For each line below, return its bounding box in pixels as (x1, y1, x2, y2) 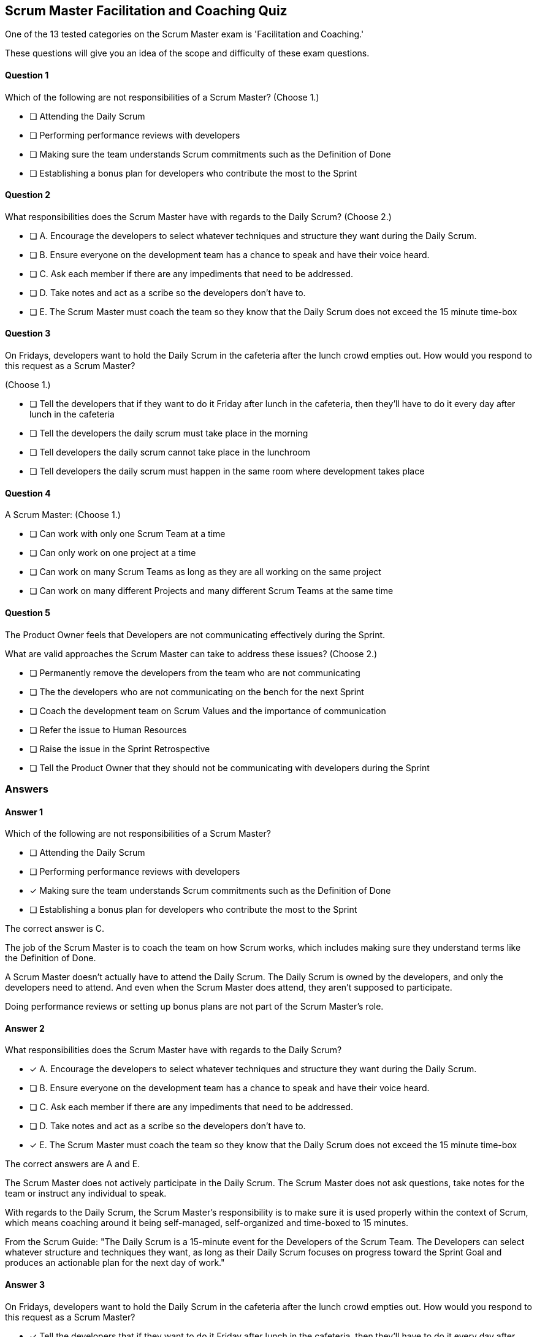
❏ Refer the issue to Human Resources (29, 724, 187, 735)
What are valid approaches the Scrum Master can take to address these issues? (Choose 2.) (5, 648, 378, 659)
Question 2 (5, 189, 51, 200)
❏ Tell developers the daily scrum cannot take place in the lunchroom (29, 447, 311, 458)
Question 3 (5, 328, 51, 339)
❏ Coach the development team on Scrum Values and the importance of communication (29, 705, 386, 716)
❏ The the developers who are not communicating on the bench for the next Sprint (29, 686, 364, 697)
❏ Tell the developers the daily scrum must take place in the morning (29, 428, 308, 439)
